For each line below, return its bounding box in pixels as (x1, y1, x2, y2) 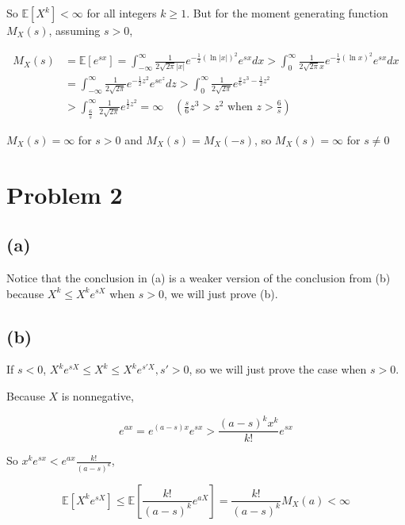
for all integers (86, 5, 157, 21)
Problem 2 (6, 178, 123, 210)
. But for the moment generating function (186, 5, 388, 21)
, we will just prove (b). (163, 285, 278, 301)
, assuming (48, 22, 101, 38)
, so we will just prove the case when (189, 361, 367, 377)
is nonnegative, (61, 387, 134, 404)
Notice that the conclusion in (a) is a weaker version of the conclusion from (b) (6, 269, 391, 285)
